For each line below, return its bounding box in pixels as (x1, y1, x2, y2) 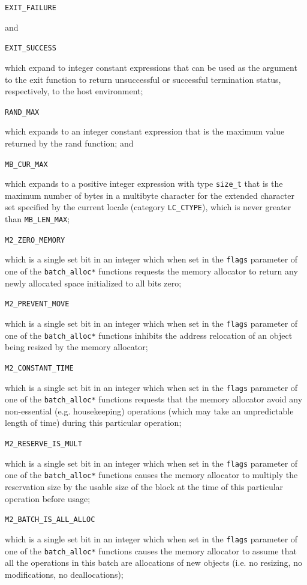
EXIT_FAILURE (5, 4, 56, 12)
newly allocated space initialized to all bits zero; (5, 276, 182, 289)
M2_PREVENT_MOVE (5, 300, 70, 309)
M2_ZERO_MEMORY (5, 235, 65, 244)
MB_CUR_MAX (5, 160, 48, 169)
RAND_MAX (5, 108, 40, 117)
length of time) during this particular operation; (5, 416, 182, 429)
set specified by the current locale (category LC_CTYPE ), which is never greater (5, 201, 291, 213)
